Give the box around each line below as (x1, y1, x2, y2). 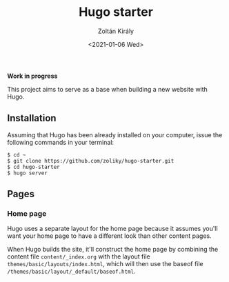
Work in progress (7, 72, 58, 80)
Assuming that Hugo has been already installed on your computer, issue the (7, 130, 223, 139)
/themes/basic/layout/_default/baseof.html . (7, 267, 136, 276)
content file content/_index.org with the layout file (7, 252, 150, 261)
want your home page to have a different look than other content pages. (7, 232, 212, 240)
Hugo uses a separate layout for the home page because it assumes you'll (7, 225, 219, 233)
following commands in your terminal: (7, 138, 114, 146)
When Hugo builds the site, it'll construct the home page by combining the (7, 245, 219, 254)
